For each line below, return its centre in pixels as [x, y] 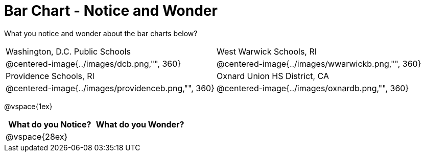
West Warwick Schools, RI [267, 51]
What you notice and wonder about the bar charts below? [101, 33]
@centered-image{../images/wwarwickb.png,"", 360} [319, 63]
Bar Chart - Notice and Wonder [111, 11]
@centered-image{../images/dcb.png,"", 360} [93, 63]
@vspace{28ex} [37, 136]
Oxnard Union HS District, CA [273, 76]
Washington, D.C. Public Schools [68, 51]
